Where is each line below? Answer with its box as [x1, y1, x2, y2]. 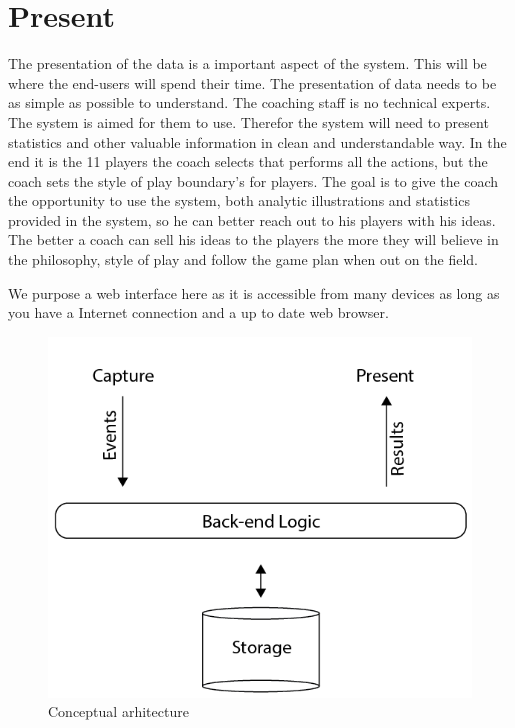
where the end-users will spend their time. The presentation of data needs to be [8, 72, 497, 93]
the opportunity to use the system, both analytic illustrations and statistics [8, 190, 470, 211]
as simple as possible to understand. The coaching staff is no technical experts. [8, 92, 491, 113]
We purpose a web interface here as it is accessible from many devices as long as [8, 282, 500, 303]
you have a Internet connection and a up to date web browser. [8, 302, 389, 323]
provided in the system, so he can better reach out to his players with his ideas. [8, 209, 496, 230]
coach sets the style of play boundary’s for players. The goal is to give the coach [8, 170, 499, 191]
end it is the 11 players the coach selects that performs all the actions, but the [8, 151, 488, 172]
